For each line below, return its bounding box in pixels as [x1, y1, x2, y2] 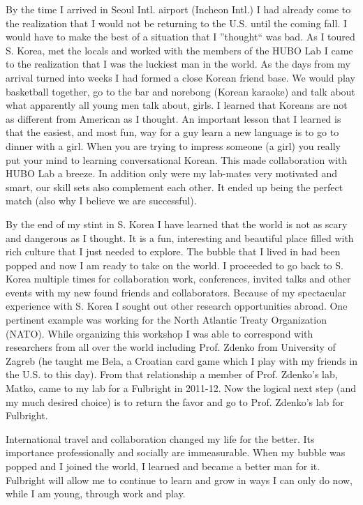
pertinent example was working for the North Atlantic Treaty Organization [6, 312, 327, 327]
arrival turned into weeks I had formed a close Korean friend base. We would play [6, 70, 355, 84]
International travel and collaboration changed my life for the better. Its [6, 431, 315, 446]
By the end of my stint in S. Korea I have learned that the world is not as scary [6, 216, 348, 231]
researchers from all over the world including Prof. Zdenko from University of [6, 340, 336, 354]
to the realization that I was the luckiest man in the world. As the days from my [6, 56, 350, 71]
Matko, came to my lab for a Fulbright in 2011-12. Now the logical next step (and [6, 381, 357, 395]
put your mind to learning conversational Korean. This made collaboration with [6, 152, 348, 167]
